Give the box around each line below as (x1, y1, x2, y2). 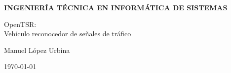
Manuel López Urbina (4, 45, 70, 55)
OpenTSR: (4, 19, 37, 29)
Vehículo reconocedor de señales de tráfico (4, 28, 131, 39)
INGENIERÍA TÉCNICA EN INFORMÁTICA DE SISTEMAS (4, 2, 228, 12)
